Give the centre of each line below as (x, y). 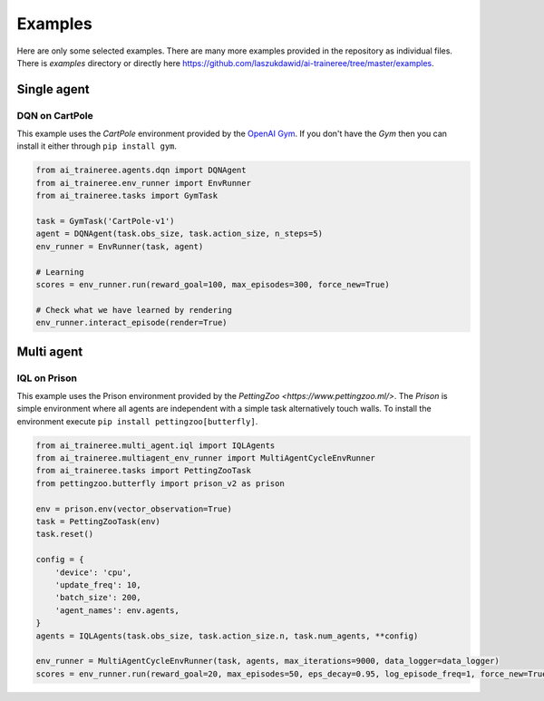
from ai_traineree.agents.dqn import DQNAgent (141, 170)
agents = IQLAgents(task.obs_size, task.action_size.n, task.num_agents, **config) (227, 636)
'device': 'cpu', (93, 572)
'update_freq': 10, (98, 584)
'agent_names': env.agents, (117, 610)
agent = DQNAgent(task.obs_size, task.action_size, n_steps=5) (180, 234)
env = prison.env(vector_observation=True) (134, 509)
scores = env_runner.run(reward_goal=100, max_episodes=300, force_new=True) (213, 284)
